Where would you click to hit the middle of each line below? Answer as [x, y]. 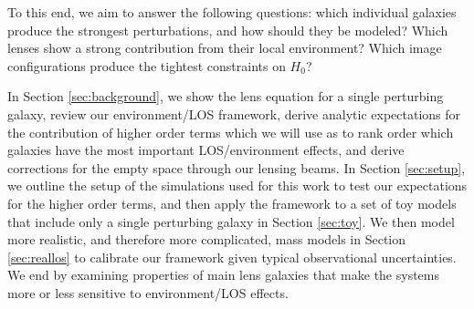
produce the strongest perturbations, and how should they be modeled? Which [228, 30]
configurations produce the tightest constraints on [147, 65]
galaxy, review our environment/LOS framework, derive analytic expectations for [234, 113]
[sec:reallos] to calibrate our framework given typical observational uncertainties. [232, 257]
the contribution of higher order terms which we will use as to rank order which [231, 132]
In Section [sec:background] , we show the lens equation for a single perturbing [226, 96]
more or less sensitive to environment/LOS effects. [148, 292]
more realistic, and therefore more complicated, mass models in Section [207, 239]
